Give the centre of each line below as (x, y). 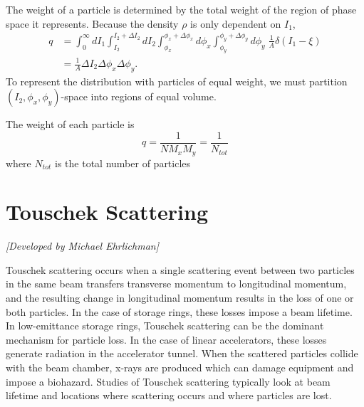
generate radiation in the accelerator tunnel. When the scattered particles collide (182, 353)
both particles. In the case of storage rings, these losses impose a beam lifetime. (179, 311)
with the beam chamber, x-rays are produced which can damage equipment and (180, 367)
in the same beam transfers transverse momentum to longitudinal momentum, (176, 284)
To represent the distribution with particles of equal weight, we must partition (177, 81)
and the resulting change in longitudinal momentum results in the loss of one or (180, 298)
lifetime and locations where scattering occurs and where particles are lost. (169, 395)
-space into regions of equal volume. (139, 96)
